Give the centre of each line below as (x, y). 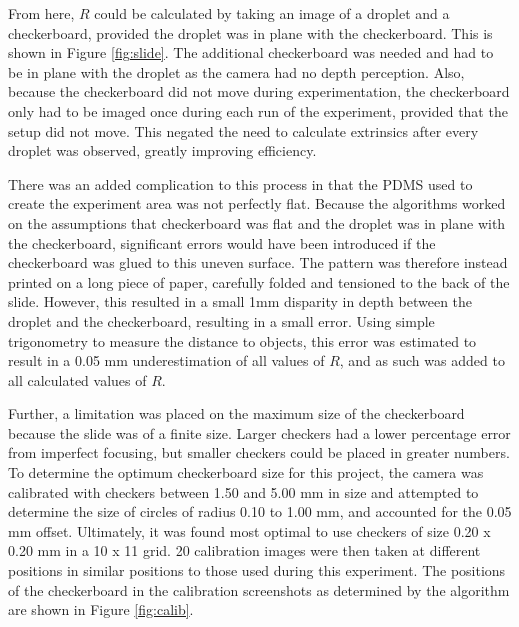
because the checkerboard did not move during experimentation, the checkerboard (259, 91)
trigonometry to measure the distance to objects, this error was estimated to (242, 340)
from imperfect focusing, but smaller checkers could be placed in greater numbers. (259, 452)
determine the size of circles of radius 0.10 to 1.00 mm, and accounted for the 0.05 (260, 511)
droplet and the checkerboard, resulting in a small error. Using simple (221, 320)
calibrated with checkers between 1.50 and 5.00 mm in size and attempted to (243, 491)
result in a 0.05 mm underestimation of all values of (166, 360)
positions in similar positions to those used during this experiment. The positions (257, 570)
